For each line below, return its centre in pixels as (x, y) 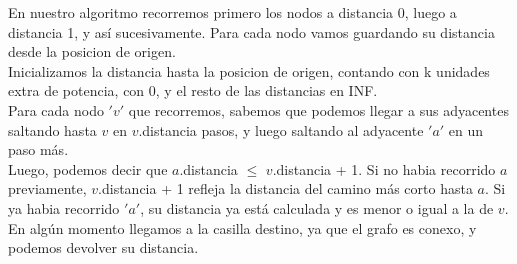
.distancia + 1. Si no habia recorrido (384, 168)
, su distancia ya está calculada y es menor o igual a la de (317, 207)
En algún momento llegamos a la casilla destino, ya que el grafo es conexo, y (242, 227)
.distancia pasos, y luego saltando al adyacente (281, 129)
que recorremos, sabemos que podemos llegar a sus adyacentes (318, 109)
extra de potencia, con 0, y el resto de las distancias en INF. (193, 90)
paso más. (38, 149)
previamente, (47, 188)
